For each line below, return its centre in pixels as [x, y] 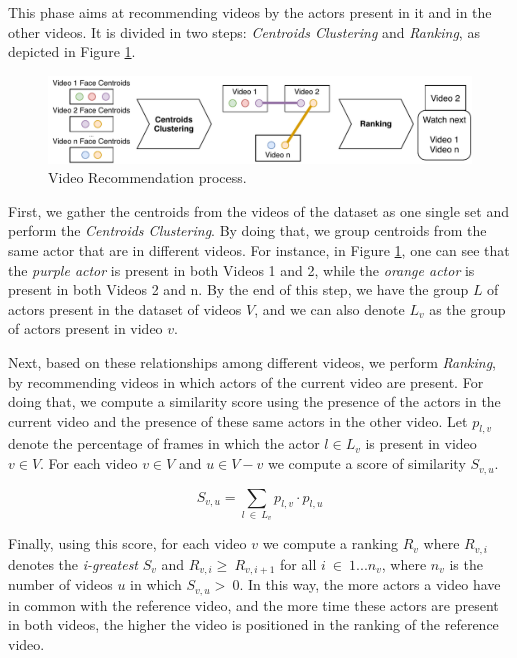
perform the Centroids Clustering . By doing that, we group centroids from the [247, 230]
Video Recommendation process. [147, 177]
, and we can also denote [329, 308]
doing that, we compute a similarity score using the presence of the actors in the [254, 401]
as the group [467, 308]
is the [466, 563]
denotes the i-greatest [73, 563]
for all [298, 563]
